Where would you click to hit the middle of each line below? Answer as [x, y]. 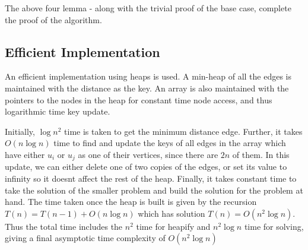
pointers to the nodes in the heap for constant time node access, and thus [139, 99]
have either [25, 154]
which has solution [172, 213]
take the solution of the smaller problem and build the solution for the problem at [154, 190]
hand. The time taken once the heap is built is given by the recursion [131, 202]
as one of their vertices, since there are [148, 154]
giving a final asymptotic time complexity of [85, 238]
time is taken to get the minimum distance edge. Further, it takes [183, 131]
